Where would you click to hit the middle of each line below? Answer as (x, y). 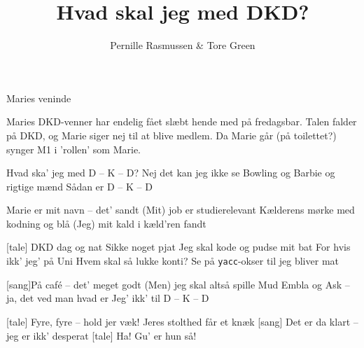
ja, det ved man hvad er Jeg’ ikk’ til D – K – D (108, 298)
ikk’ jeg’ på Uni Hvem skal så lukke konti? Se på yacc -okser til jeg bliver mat (173, 261)
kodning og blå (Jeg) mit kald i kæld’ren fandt (106, 223)
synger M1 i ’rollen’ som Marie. (73, 149)
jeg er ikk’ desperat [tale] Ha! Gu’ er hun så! (101, 335)
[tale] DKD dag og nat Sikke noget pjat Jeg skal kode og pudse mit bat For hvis (178, 247)
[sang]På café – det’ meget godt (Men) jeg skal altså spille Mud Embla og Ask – (178, 284)
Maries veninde (39, 98)
